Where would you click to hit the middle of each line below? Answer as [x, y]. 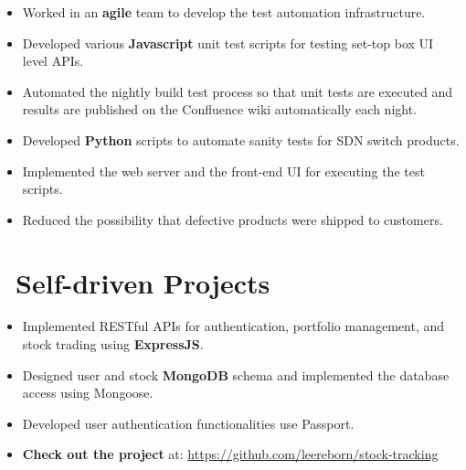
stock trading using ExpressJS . [113, 344]
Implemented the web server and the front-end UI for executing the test [223, 171]
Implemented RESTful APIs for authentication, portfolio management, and [233, 326]
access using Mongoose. [88, 393]
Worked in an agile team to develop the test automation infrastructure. [224, 12]
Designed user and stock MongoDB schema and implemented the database [236, 374]
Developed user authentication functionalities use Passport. [188, 423]
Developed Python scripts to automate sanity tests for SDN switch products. [241, 139]
